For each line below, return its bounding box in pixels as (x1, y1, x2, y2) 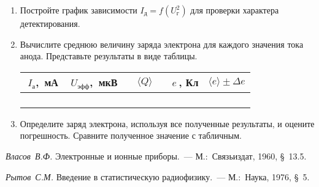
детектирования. (20, 17, 80, 29)
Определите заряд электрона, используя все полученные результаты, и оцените (20, 117, 315, 130)
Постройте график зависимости (20, 4, 137, 16)
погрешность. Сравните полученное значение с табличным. (20, 129, 242, 142)
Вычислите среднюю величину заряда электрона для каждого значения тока (20, 37, 304, 50)
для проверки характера (190, 4, 279, 16)
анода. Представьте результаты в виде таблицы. (20, 50, 198, 62)
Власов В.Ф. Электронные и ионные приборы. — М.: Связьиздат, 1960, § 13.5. (6, 149, 307, 162)
